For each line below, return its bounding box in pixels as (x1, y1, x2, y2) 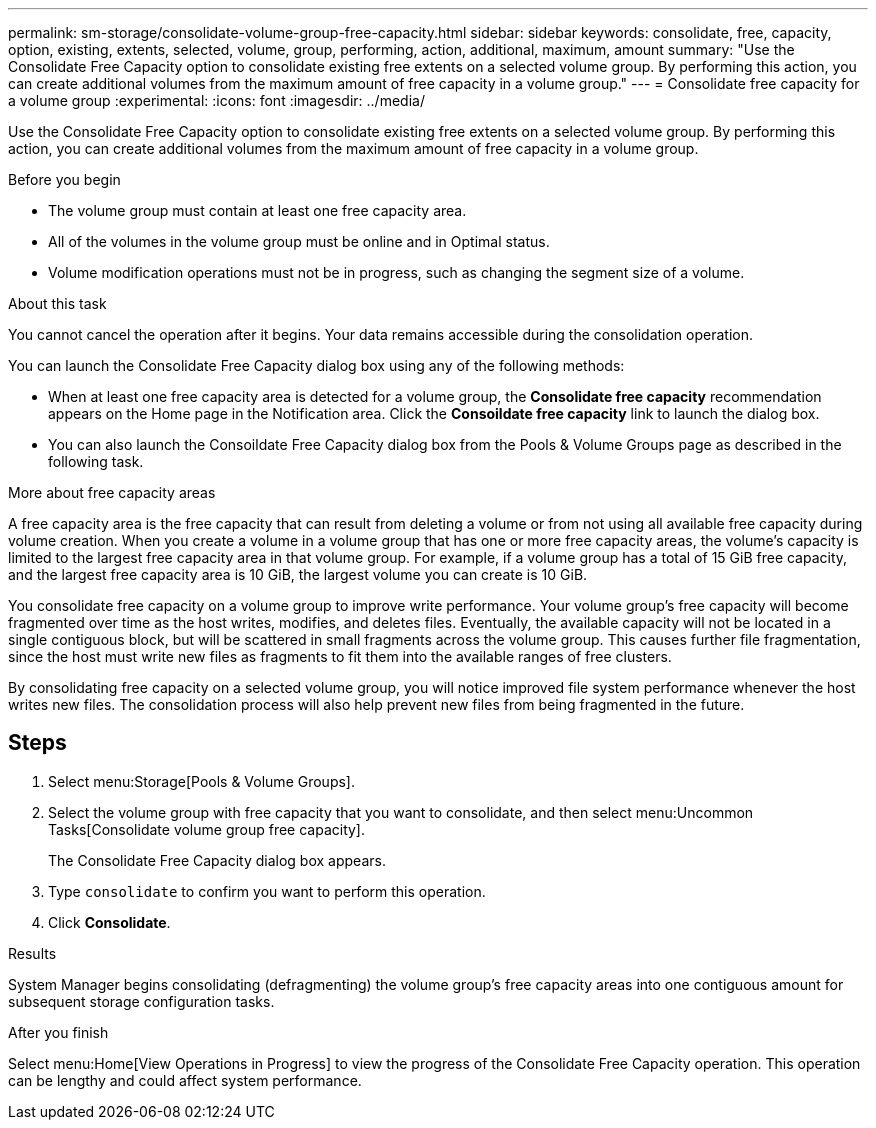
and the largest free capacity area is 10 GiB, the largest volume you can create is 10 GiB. (8, 566, 588, 583)
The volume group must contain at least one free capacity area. (48, 202, 467, 219)
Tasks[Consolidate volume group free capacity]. (48, 820, 366, 838)
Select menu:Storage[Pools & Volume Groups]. (48, 772, 355, 790)
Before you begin (8, 171, 121, 188)
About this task (8, 295, 107, 312)
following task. (48, 453, 144, 470)
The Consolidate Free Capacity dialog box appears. (48, 851, 386, 869)
